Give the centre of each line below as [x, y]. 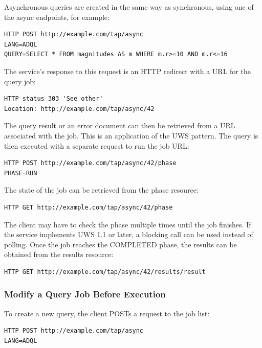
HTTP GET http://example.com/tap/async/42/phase [89, 207]
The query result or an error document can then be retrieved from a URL [120, 125]
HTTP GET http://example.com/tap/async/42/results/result [105, 272]
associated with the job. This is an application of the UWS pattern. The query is [131, 135]
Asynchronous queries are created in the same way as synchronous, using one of [129, 7]
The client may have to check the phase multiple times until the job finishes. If [128, 224]
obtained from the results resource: [59, 254]
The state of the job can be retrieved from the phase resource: [101, 190]
